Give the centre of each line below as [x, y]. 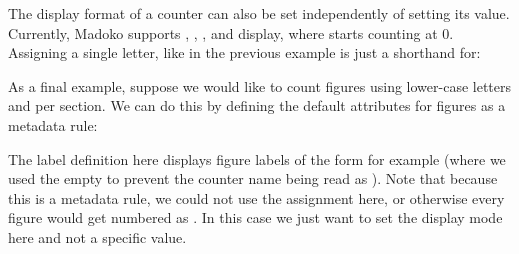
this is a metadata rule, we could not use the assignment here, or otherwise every [256, 197]
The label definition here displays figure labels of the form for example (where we [257, 158]
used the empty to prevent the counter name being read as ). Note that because [253, 178]
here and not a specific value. [97, 236]
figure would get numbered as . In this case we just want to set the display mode [255, 217]
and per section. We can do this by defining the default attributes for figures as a [257, 105]
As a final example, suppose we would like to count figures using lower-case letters [260, 85]
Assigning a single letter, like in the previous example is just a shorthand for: [244, 52]
